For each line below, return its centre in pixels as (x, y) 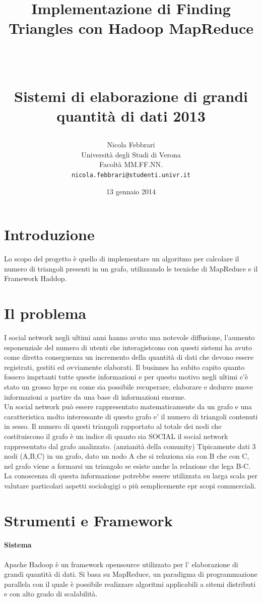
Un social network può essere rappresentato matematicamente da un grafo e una (128, 406)
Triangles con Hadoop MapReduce (131, 28)
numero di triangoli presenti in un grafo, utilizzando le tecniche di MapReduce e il (131, 268)
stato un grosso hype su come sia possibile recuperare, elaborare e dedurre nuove (128, 386)
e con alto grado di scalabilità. (51, 594)
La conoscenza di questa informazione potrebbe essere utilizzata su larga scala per (131, 476)
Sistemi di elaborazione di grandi (131, 96)
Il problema (45, 313)
